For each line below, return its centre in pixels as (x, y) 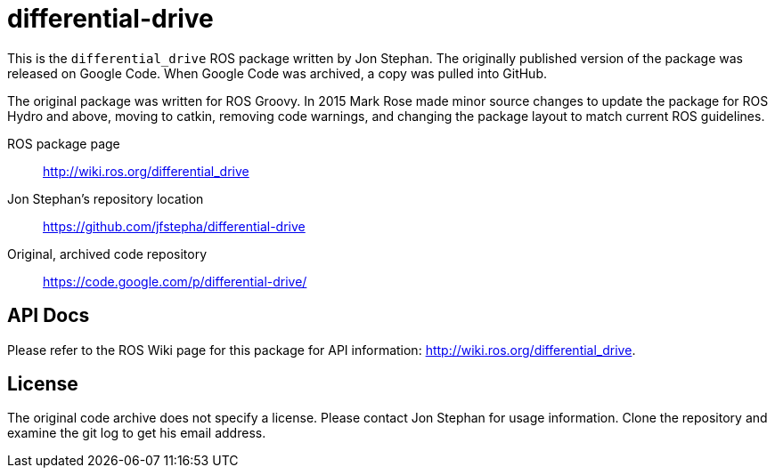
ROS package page (64, 143)
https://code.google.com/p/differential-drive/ (175, 281)
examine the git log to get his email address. (137, 433)
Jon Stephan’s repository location (106, 198)
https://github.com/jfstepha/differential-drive (174, 226)
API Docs (49, 316)
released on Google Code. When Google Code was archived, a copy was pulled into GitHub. (277, 73)
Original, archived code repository (107, 254)
